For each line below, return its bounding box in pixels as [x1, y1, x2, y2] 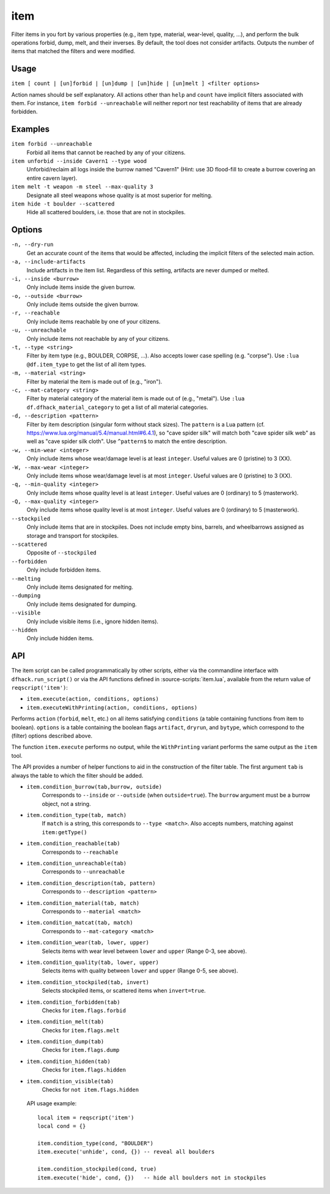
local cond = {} [37, 1123, 86, 1130]
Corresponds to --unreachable [42, 868, 125, 875]
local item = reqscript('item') [37, 1114, 134, 1121]
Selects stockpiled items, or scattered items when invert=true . [42, 987, 206, 994]
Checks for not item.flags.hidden [42, 1086, 139, 1094]
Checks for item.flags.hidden [42, 1066, 127, 1073]
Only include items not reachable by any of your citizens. [26, 335, 170, 342]
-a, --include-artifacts [11, 258, 86, 266]
